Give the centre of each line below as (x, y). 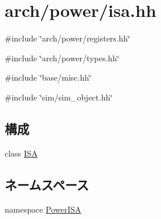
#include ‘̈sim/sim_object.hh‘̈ (59, 97)
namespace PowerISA (43, 209)
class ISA (21, 153)
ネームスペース (47, 184)
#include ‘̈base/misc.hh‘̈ (48, 77)
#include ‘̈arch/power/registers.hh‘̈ (68, 38)
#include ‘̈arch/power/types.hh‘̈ (62, 58)
